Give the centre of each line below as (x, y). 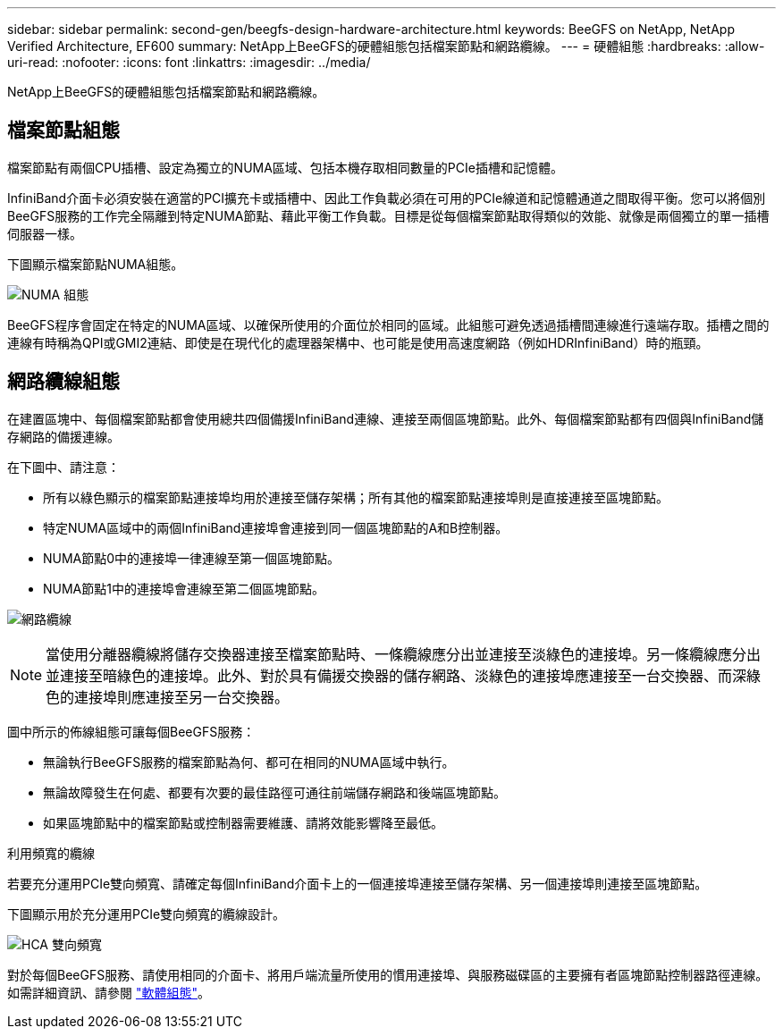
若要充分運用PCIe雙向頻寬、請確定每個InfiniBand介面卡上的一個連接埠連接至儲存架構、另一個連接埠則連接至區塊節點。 (358, 883)
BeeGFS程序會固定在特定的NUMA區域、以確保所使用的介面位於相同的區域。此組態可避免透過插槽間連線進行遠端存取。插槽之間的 (388, 324)
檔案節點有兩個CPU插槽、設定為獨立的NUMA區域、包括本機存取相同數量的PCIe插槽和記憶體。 (285, 167)
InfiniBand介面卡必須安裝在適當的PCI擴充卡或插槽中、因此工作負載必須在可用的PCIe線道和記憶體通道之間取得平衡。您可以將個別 (387, 198)
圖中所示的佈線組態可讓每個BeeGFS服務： (131, 731)
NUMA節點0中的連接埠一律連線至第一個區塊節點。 (192, 558)
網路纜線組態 (63, 382)
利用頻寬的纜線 (51, 853)
